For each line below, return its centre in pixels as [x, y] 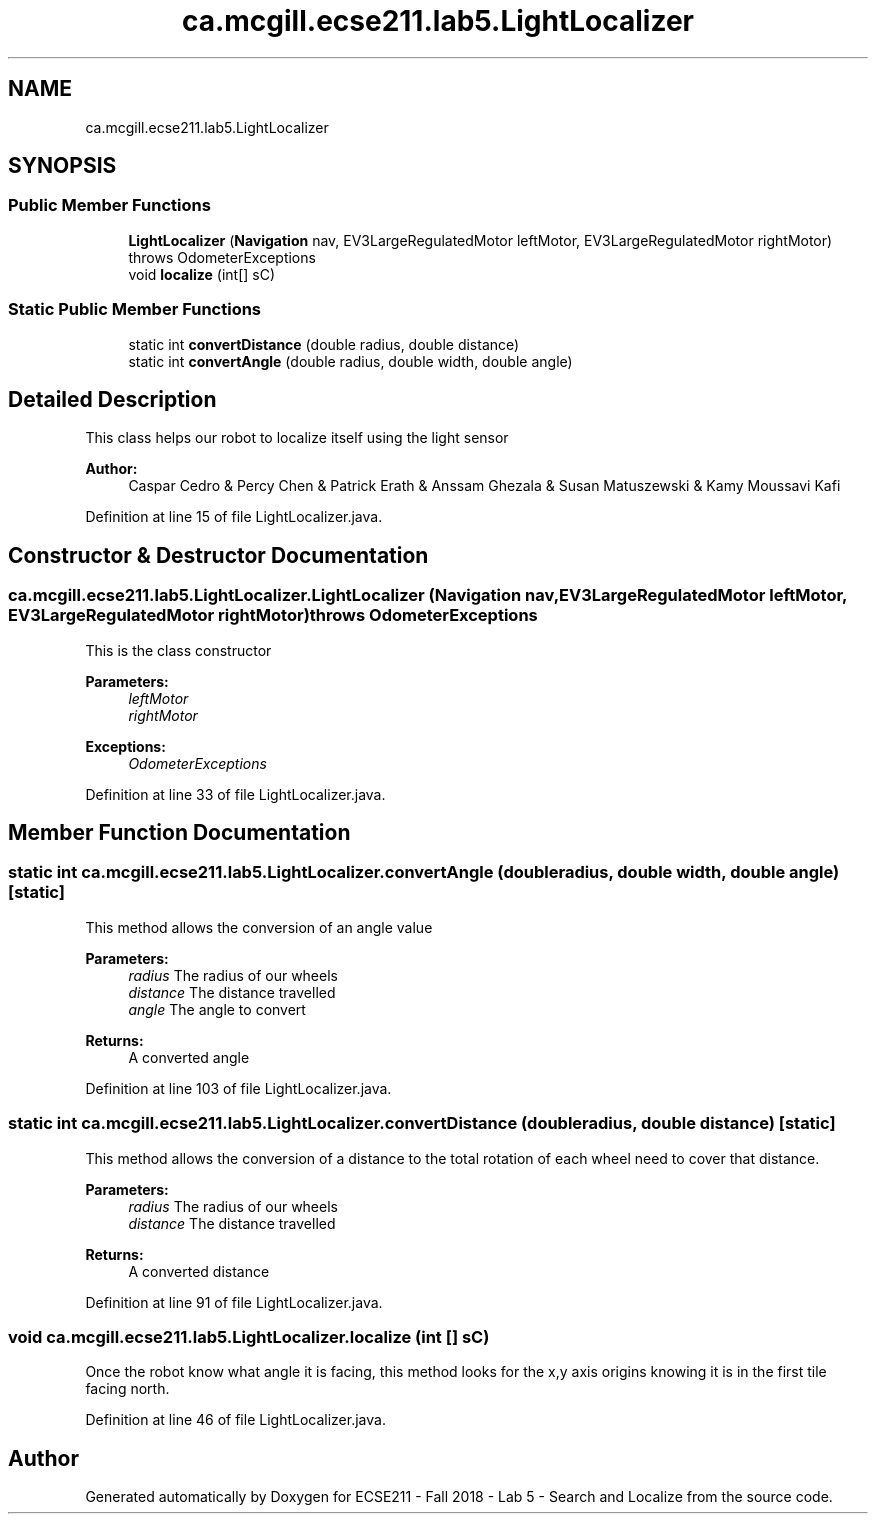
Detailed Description [112, 399]
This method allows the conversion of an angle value [259, 927]
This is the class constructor [178, 650]
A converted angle [189, 1057]
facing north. [127, 1389]
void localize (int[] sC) [202, 274]
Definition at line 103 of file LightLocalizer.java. [238, 1088]
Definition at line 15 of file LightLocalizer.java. [234, 517]
